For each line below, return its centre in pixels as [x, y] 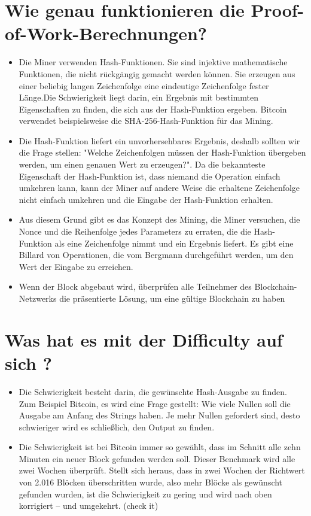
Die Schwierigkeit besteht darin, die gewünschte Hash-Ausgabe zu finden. [153, 391]
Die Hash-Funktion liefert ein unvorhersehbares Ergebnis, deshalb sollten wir [159, 140]
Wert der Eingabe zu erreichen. [76, 266]
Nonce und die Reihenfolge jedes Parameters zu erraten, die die [135, 231]
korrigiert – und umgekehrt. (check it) [89, 506]
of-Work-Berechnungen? [106, 33]
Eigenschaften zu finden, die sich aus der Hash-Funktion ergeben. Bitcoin [153, 109]
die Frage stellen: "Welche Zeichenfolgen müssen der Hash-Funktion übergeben [162, 152]
